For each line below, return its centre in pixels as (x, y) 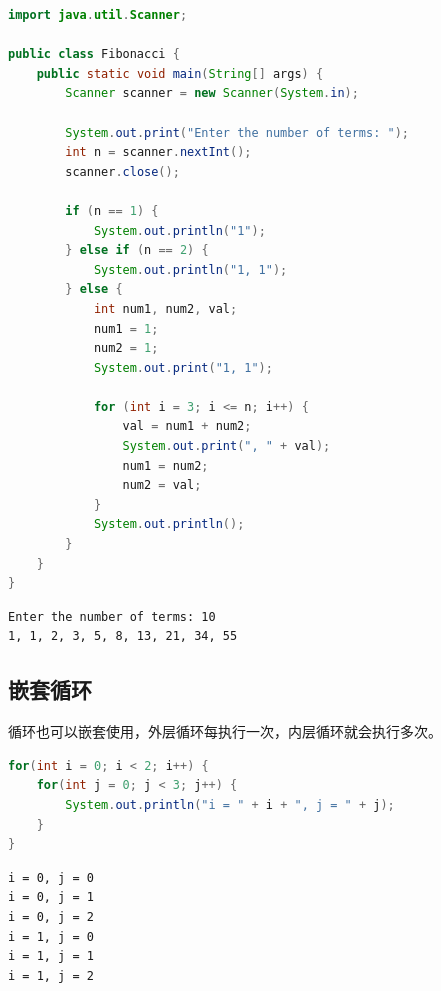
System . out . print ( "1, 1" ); (183, 367)
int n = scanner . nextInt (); (158, 152)
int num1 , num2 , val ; (165, 308)
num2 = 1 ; (126, 348)
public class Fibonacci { (94, 54)
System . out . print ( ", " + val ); (226, 446)
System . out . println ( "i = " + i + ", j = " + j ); (230, 804)
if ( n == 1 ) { (112, 210)
